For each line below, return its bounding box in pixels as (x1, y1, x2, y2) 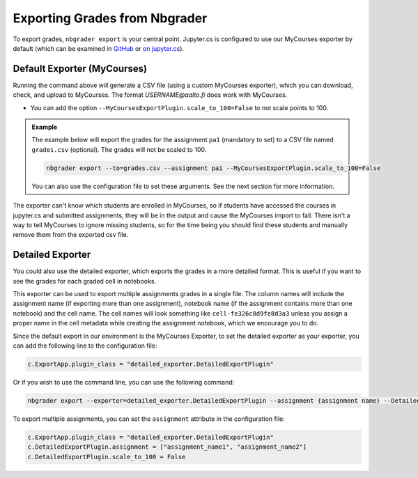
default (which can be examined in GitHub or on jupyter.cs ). (13, 44, 185, 52)
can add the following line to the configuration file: (13, 341, 157, 350)
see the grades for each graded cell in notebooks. (13, 277, 157, 285)
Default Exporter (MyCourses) (13, 63, 148, 75)
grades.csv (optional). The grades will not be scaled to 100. (31, 145, 207, 153)
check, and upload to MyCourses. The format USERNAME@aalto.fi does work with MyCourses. (13, 91, 288, 99)
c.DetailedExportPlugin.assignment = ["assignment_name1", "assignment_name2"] (27, 443, 307, 451)
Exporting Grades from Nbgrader (13, 10, 208, 26)
